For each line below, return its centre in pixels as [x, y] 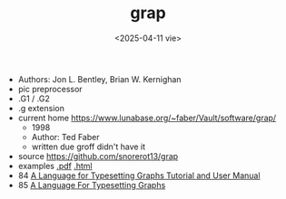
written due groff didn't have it [89, 147]
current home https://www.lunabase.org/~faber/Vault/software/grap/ [147, 118]
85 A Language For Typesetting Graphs [92, 185]
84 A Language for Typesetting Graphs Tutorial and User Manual [139, 175]
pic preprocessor [50, 89]
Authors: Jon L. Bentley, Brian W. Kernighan [99, 79]
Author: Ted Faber [65, 137]
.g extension [41, 108]
